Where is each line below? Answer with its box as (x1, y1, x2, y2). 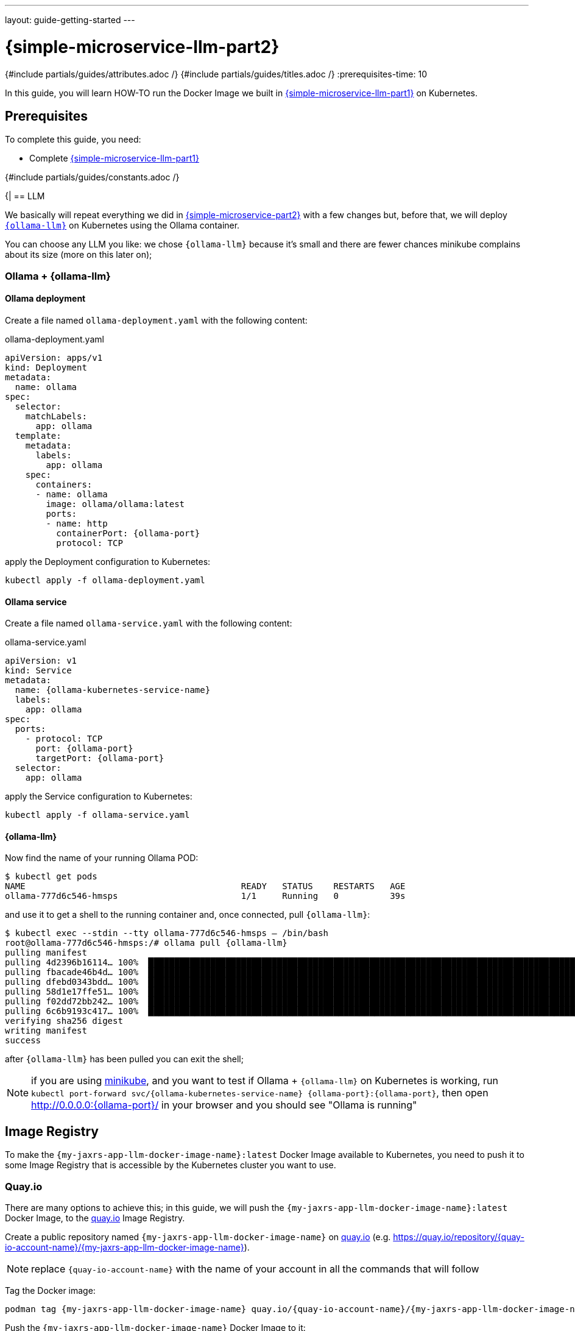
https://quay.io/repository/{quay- (393, 1231, 524, 1242)
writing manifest (5, 1026, 87, 1036)
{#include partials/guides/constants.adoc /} (5, 172, 180, 183)
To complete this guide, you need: (5, 134, 141, 145)
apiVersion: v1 (5, 656, 77, 666)
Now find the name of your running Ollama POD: (5, 853, 199, 864)
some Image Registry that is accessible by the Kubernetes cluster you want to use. (5, 1160, 336, 1171)
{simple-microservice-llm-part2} (5, 36, 280, 57)
